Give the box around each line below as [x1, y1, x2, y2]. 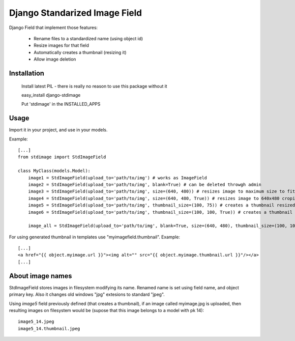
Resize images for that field [33, 42, 89, 49]
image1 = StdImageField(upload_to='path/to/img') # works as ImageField [28, 175, 207, 180]
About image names [9, 272, 72, 280]
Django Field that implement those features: [9, 25, 98, 30]
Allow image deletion [33, 57, 76, 62]
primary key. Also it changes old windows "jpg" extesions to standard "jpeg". [9, 291, 165, 297]
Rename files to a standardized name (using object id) [33, 35, 143, 41]
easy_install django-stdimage [21, 92, 81, 98]
